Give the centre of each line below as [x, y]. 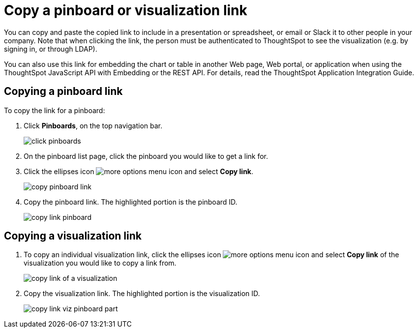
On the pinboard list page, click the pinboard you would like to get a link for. [146, 156]
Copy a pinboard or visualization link [126, 10]
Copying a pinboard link [63, 91]
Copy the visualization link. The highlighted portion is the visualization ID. [142, 294]
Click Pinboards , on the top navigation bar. [93, 125]
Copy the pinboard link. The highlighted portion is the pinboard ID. [131, 202]
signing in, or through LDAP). [51, 49]
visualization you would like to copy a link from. [100, 263]
